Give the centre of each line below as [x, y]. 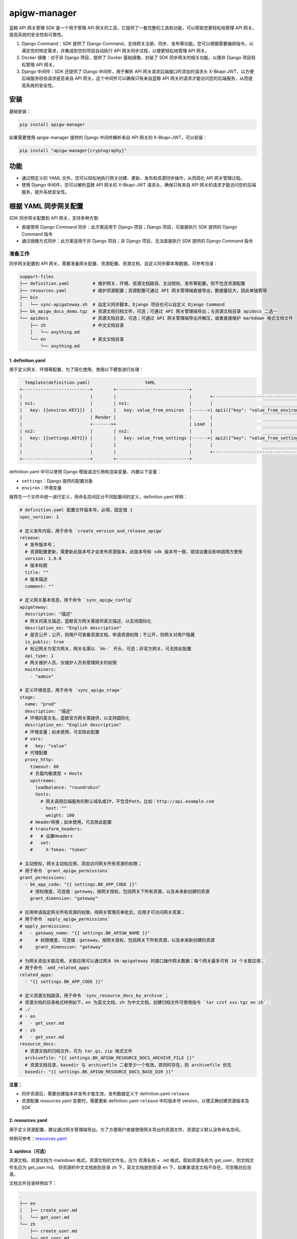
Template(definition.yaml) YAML [90, 382]
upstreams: [43, 780]
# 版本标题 [36, 565]
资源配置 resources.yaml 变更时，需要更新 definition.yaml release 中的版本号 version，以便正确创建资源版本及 [135, 1101]
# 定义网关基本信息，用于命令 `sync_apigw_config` [76, 600]
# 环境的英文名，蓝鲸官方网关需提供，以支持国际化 [77, 718]
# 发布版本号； [41, 545]
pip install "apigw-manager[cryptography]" [73, 150]
